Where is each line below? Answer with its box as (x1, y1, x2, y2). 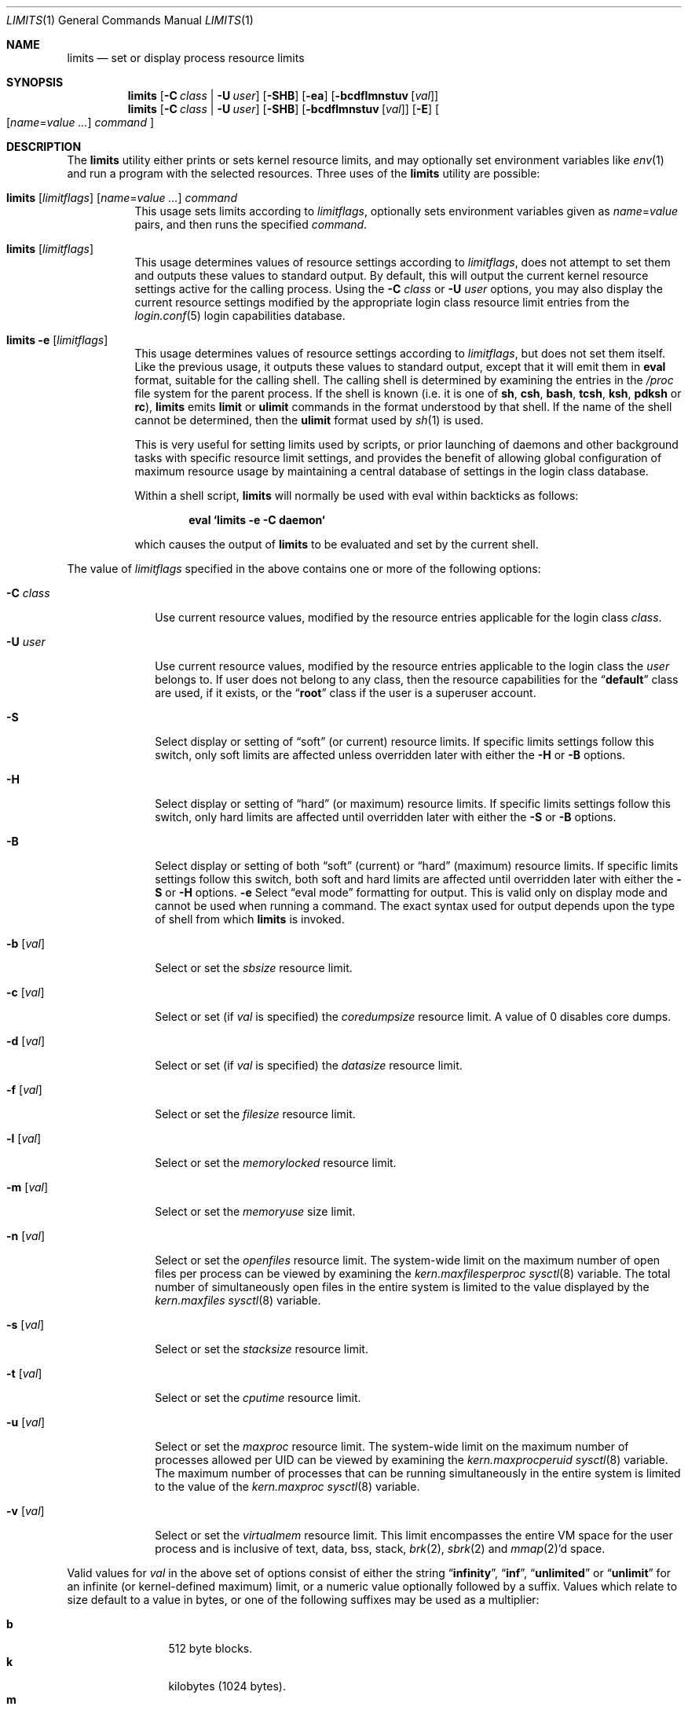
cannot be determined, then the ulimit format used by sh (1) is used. (134, 413, 484, 427)
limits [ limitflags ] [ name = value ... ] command (6, 191, 237, 204)
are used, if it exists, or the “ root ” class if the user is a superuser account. (155, 686, 536, 699)
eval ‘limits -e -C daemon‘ (188, 513, 325, 527)
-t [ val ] (6, 1367, 42, 1380)
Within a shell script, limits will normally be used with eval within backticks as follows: (134, 489, 579, 502)
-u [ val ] (6, 1415, 45, 1429)
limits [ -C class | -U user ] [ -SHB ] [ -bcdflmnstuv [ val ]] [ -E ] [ (127, 102, 440, 116)
